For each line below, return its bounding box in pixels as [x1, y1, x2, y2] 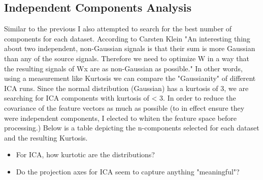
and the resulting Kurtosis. [4, 132, 88, 143]
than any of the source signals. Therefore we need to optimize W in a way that [4, 53, 249, 63]
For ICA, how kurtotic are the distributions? [16, 149, 155, 160]
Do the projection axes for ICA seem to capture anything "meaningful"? [16, 166, 240, 176]
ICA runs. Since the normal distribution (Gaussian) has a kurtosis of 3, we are [4, 82, 249, 93]
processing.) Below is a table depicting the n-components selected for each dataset [4, 122, 259, 133]
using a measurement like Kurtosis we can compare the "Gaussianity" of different [4, 73, 256, 83]
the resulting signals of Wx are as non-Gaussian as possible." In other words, [4, 63, 243, 73]
